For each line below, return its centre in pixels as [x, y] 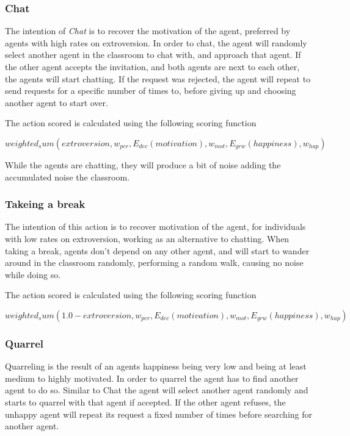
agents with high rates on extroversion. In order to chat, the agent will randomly [156, 42]
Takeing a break [45, 204]
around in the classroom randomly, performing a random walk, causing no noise [154, 263]
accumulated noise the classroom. [67, 177]
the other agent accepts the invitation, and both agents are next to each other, [152, 66]
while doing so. [33, 274]
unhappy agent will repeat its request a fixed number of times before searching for [159, 414]
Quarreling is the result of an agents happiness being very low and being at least [156, 366]
